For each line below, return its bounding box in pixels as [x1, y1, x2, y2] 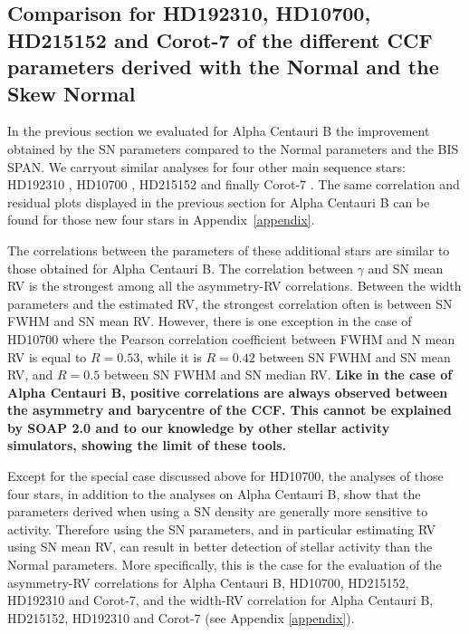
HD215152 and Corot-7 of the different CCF [7, 25, 433, 53]
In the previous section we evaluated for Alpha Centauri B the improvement [7, 121, 430, 140]
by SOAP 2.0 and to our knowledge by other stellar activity [7, 418, 390, 437]
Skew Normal [7, 79, 136, 107]
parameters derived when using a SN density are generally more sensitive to [7, 502, 428, 521]
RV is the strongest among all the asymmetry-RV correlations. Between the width [7, 276, 462, 295]
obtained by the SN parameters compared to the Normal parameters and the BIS [7, 139, 459, 158]
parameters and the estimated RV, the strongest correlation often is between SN [7, 293, 453, 312]
